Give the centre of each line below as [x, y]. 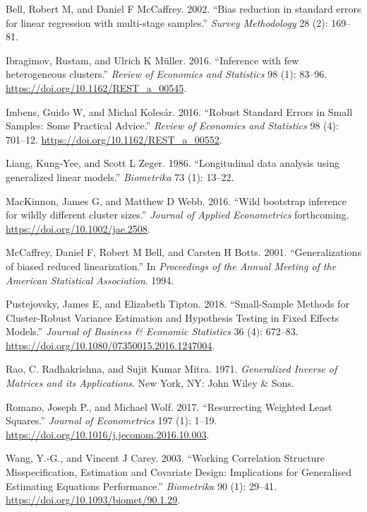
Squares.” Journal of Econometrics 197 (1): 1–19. [112, 420]
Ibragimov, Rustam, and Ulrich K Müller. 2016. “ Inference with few [152, 60]
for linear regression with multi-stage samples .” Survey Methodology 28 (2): [167, 22]
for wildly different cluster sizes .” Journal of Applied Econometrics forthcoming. [178, 215]
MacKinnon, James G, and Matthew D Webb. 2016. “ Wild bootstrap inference [176, 200]
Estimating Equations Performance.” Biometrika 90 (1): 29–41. [141, 485]
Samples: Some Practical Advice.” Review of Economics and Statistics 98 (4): [172, 126]
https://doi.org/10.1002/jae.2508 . [78, 228]
